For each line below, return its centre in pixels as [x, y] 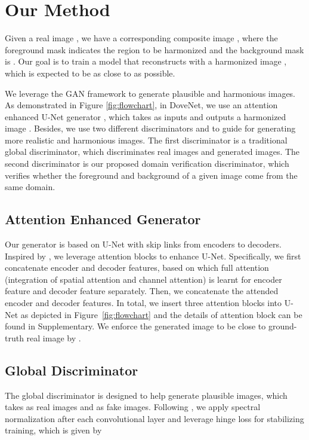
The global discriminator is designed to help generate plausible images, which [146, 395]
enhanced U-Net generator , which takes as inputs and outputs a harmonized [146, 116]
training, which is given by [53, 430]
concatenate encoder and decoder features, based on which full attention [137, 268]
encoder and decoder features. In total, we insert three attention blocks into [143, 303]
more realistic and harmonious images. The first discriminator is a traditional [146, 140]
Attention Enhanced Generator [103, 219]
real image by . [54, 337]
